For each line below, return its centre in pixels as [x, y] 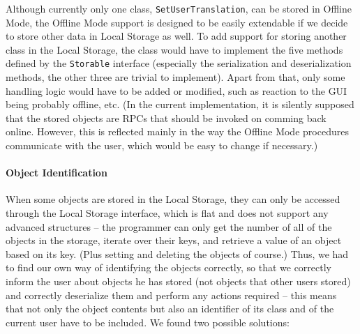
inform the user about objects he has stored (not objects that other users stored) [178, 281]
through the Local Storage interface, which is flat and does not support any [167, 213]
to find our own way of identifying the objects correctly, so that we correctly [169, 267]
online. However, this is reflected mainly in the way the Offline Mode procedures [177, 131]
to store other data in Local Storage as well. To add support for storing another [176, 36]
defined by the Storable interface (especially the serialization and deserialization [179, 63]
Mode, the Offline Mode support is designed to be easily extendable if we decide [177, 22]
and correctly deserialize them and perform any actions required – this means [171, 295]
